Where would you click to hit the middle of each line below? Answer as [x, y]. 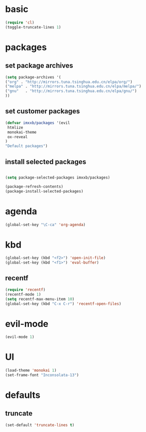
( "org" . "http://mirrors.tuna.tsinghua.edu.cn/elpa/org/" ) [69, 82]
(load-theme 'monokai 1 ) [31, 370]
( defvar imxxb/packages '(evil [38, 123]
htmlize [15, 127]
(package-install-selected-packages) [44, 191]
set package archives [39, 66]
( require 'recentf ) [25, 289]
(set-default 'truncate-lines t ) [40, 425]
